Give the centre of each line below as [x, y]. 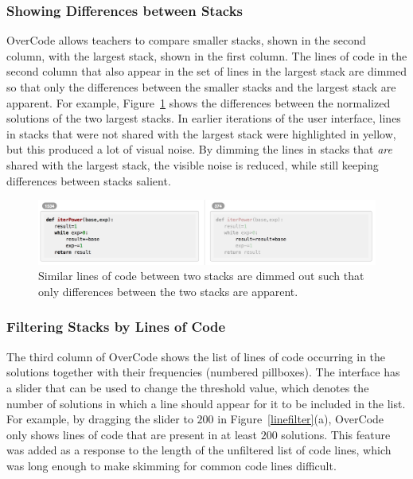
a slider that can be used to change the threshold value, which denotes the [188, 387]
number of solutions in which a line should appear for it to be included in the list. [206, 403]
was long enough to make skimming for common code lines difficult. [171, 465]
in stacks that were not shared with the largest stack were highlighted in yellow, [201, 133]
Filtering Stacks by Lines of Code [116, 327]
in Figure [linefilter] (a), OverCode [301, 419]
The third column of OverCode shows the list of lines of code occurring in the [196, 356]
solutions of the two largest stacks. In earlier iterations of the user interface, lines [204, 118]
